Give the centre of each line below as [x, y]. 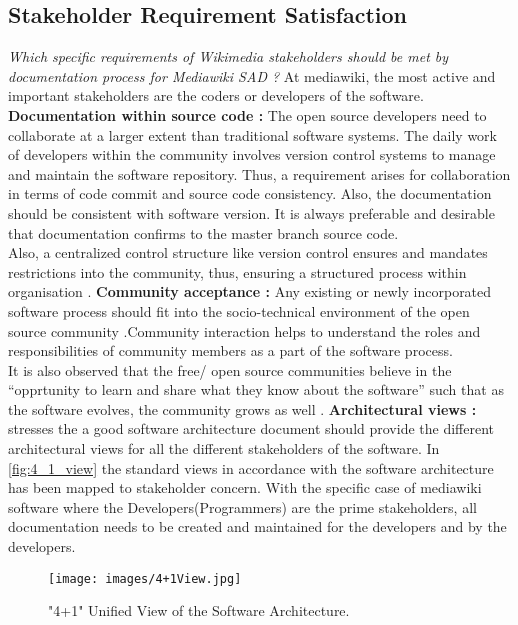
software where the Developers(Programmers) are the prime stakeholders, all [242, 506]
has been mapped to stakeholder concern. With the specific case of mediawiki [245, 487]
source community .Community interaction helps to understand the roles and [244, 330]
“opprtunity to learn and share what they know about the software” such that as [256, 389]
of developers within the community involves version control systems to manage [252, 154]
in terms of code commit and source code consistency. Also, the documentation [250, 193]
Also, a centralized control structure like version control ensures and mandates [248, 252]
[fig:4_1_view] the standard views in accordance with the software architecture [251, 467]
